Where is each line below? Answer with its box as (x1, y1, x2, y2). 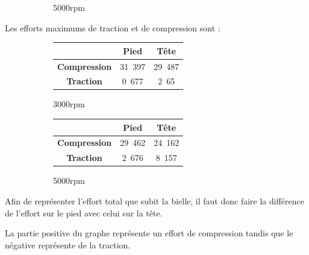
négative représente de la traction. (5, 238, 131, 251)
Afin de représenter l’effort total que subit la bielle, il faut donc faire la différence (5, 194, 304, 207)
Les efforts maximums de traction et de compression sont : (5, 21, 220, 34)
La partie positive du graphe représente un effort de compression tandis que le (5, 227, 293, 239)
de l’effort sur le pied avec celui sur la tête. (5, 206, 163, 219)
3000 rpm (53, 98, 85, 110)
